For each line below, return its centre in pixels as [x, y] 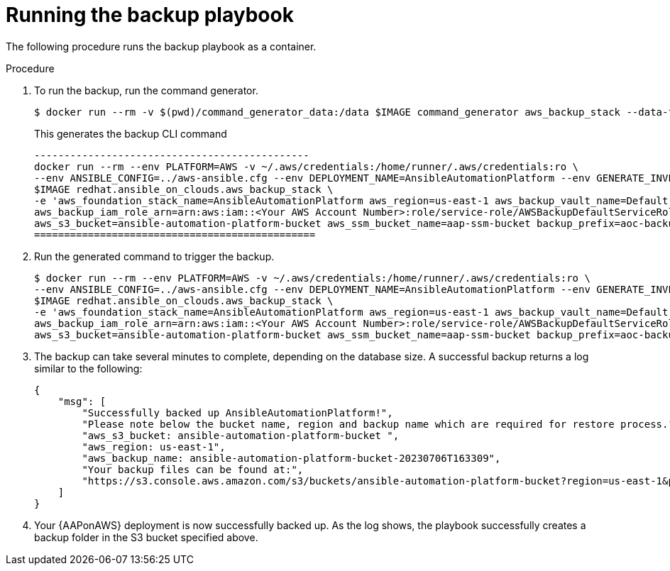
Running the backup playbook [150, 15]
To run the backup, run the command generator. [146, 90]
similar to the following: [88, 368]
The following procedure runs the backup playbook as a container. [161, 46]
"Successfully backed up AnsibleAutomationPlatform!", [237, 412]
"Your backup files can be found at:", [193, 469]
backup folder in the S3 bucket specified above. [146, 537]
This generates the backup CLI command [131, 133]
